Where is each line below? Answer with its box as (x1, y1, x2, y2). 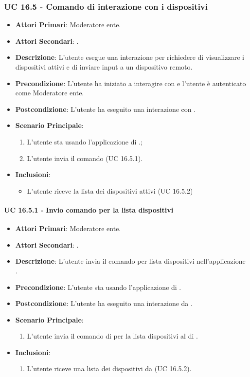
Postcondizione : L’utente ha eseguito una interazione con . (15, 104, 196, 114)
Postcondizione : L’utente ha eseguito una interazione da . (15, 298, 193, 308)
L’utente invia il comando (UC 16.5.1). (27, 153, 143, 163)
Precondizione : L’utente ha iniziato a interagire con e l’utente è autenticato (15, 78, 246, 88)
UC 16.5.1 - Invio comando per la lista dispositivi (4, 204, 174, 215)
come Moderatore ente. (15, 88, 84, 98)
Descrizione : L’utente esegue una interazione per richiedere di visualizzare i (15, 52, 244, 62)
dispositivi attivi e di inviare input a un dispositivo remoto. (15, 62, 193, 72)
